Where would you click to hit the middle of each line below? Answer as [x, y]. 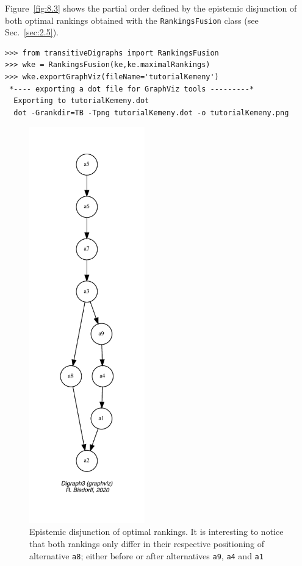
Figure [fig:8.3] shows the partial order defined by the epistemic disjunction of [151, 8]
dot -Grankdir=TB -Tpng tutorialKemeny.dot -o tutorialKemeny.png [151, 113]
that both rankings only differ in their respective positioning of [147, 543]
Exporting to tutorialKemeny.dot [81, 101]
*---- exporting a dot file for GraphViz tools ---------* [132, 89]
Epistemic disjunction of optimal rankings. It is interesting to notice [156, 532]
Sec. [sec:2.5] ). [32, 32]
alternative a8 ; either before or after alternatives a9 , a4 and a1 [146, 555]
